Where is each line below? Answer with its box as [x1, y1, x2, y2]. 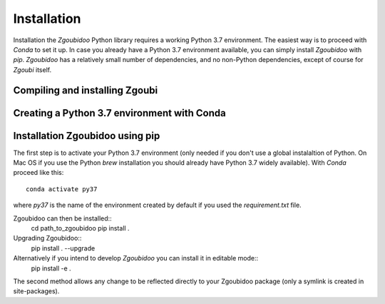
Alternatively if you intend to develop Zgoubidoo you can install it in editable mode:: [13, 254, 259, 263]
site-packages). [13, 287, 60, 295]
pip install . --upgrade [31, 243, 96, 253]
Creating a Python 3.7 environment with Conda [13, 107, 226, 119]
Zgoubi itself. [13, 65, 52, 74]
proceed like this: [13, 168, 64, 177]
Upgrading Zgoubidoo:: [13, 234, 82, 243]
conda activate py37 [26, 185, 98, 193]
